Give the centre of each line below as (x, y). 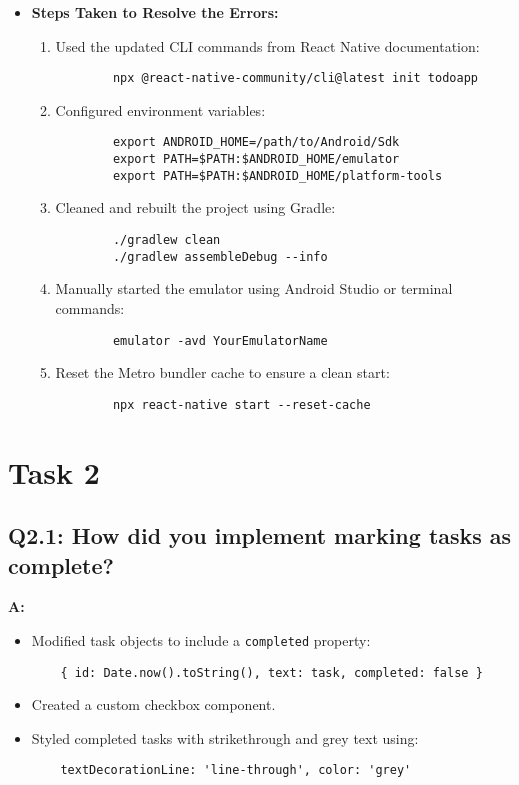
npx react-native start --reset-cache (241, 404)
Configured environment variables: (160, 109)
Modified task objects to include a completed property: (201, 639)
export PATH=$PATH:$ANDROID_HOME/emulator (256, 159)
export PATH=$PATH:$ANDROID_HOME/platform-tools (277, 175)
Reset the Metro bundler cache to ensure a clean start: (222, 372)
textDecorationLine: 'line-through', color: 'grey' (236, 770)
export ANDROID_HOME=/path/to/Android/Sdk (256, 142)
